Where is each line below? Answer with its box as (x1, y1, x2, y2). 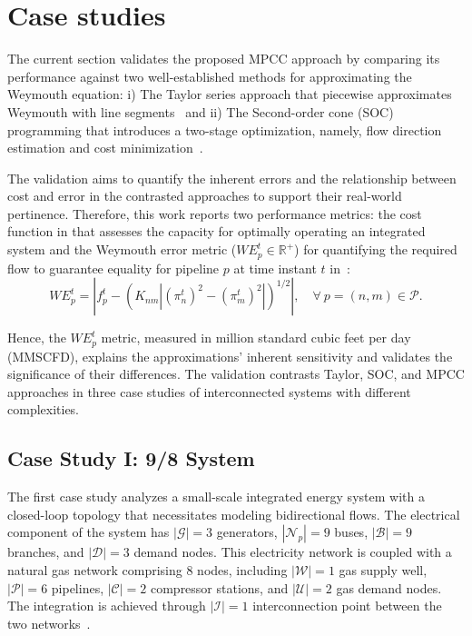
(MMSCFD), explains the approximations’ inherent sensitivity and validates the (7, 346, 453, 365)
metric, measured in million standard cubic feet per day (101, 328, 411, 347)
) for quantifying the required (294, 240, 457, 259)
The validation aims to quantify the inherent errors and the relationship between (7, 168, 457, 187)
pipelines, (51, 578, 104, 597)
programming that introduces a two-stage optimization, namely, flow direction (7, 120, 442, 139)
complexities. (7, 400, 80, 419)
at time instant (233, 258, 317, 277)
